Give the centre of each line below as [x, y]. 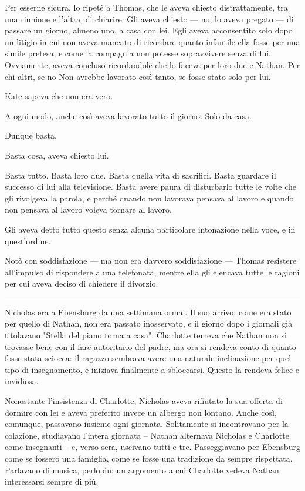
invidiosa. [22, 381]
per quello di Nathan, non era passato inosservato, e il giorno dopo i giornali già [149, 323]
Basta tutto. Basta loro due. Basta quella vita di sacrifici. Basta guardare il [140, 175]
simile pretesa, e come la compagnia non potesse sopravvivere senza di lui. [138, 53]
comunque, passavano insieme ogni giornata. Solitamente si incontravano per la [147, 424]
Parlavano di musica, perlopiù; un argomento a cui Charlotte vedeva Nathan [142, 470]
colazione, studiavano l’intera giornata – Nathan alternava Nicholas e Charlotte [147, 435]
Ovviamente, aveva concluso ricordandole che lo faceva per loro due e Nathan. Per [152, 64]
